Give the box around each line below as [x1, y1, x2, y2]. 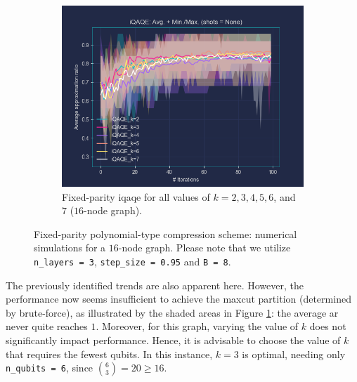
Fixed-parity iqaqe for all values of [62, 189, 210, 204]
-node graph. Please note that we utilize [118, 240, 291, 255]
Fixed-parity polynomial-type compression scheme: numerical [34, 226, 297, 241]
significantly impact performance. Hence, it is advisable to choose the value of [6, 333, 341, 347]
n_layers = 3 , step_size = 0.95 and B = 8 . [34, 253, 231, 268]
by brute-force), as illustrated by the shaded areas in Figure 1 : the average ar [6, 305, 339, 320]
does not [309, 319, 346, 334]
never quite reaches [6, 319, 88, 334]
